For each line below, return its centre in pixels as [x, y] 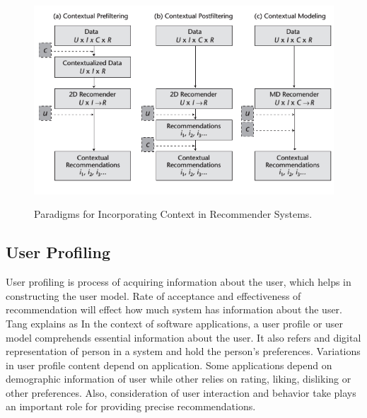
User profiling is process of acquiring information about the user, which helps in [179, 282]
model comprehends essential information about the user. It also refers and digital [183, 337]
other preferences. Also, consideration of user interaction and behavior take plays [181, 392]
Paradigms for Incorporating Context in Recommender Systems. [173, 214]
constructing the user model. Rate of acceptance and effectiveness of [153, 295]
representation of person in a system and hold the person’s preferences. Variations [183, 351]
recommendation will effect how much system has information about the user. [174, 309]
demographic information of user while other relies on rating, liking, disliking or [179, 379]
